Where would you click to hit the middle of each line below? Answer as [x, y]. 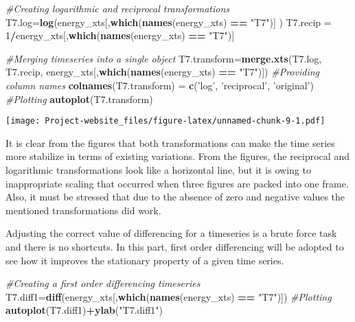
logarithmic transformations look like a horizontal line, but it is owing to [158, 170]
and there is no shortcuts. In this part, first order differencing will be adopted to [175, 246]
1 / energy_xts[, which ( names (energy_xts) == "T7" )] [120, 35]
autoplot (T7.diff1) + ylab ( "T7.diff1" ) [84, 310]
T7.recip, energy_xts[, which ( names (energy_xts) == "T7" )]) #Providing [163, 72]
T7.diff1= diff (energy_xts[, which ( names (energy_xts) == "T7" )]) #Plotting [169, 296]
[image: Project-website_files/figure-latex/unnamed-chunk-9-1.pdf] [165, 121]
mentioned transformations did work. [83, 210]
